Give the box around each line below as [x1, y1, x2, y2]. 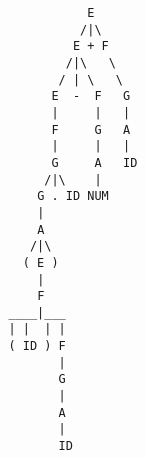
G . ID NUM [37, 189, 109, 204]
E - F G [51, 89, 131, 104]
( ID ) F [8, 339, 66, 354]
